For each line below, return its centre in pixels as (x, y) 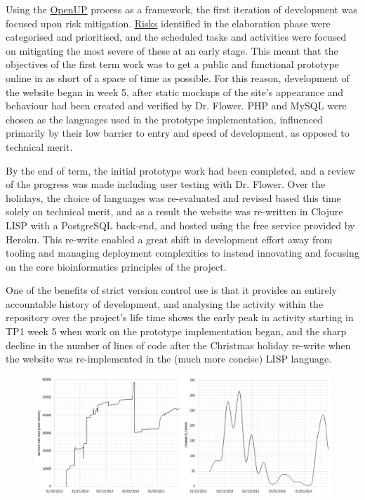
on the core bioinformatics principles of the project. (116, 266)
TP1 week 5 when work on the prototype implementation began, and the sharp (176, 331)
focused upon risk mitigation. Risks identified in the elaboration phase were (168, 23)
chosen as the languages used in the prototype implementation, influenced (164, 119)
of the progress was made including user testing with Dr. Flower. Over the (166, 184)
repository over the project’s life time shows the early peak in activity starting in (180, 317)
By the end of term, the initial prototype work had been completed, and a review (181, 170)
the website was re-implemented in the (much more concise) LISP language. (169, 359)
